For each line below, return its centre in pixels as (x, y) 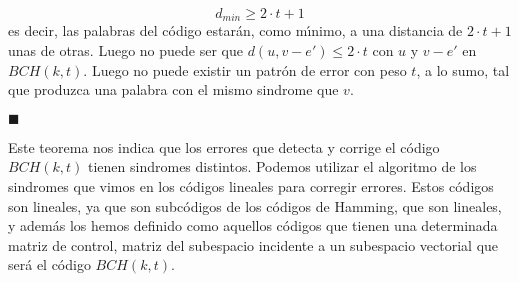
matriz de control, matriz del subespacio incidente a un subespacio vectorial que (253, 244)
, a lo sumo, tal (463, 69)
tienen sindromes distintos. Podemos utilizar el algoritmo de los (282, 166)
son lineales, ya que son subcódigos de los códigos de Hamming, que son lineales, (255, 205)
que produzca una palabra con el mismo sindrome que (173, 89)
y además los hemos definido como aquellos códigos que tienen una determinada (253, 225)
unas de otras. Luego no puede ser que (125, 50)
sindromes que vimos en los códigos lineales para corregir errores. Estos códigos (251, 186)
